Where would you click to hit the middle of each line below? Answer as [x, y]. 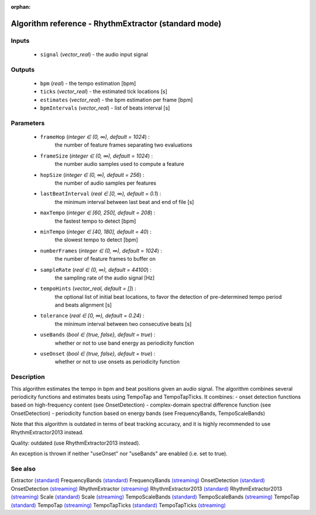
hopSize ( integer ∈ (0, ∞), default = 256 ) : [92, 175]
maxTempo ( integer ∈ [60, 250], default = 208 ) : [98, 213]
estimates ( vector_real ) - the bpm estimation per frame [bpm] [116, 100]
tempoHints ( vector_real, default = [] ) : [88, 289]
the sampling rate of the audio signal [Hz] [105, 278]
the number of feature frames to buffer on [105, 259]
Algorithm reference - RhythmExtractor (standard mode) [116, 23]
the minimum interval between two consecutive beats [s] [123, 324]
